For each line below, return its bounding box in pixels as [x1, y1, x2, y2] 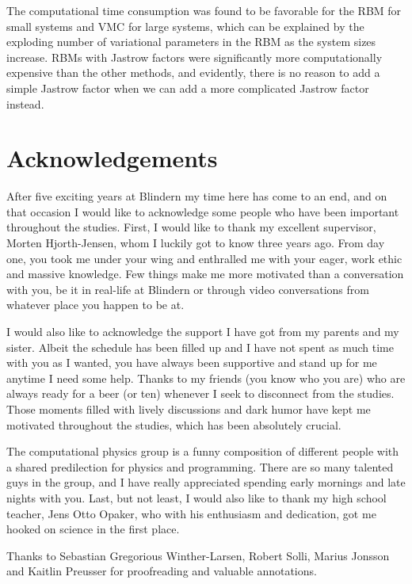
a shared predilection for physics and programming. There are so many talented [6, 458, 394, 475]
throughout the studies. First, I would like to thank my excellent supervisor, [6, 219, 376, 235]
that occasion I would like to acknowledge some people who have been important [6, 203, 399, 219]
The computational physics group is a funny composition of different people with [6, 443, 399, 460]
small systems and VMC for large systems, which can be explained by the [6, 17, 364, 34]
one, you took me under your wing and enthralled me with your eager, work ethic [6, 250, 402, 266]
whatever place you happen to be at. [6, 296, 185, 313]
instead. [6, 95, 44, 112]
